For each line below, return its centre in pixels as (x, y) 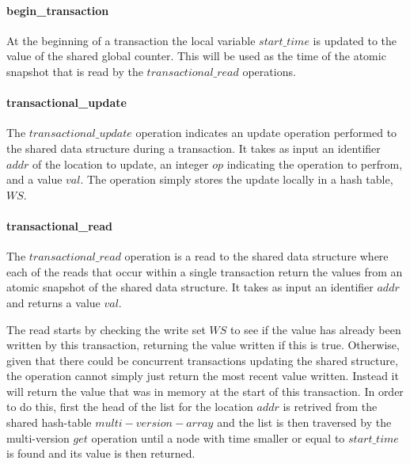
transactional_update (66, 103)
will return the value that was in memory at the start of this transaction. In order (205, 391)
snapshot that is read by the (75, 71)
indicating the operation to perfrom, (315, 164)
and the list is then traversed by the (304, 422)
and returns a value (53, 302)
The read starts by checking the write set (106, 329)
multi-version (38, 437)
